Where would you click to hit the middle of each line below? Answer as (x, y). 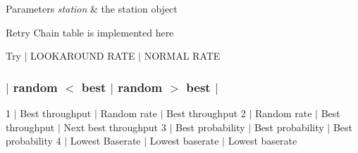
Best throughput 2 (206, 113)
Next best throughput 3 (115, 127)
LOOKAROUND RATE (83, 56)
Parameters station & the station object (92, 8)
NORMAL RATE (182, 56)
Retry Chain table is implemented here (90, 32)
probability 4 (33, 141)
